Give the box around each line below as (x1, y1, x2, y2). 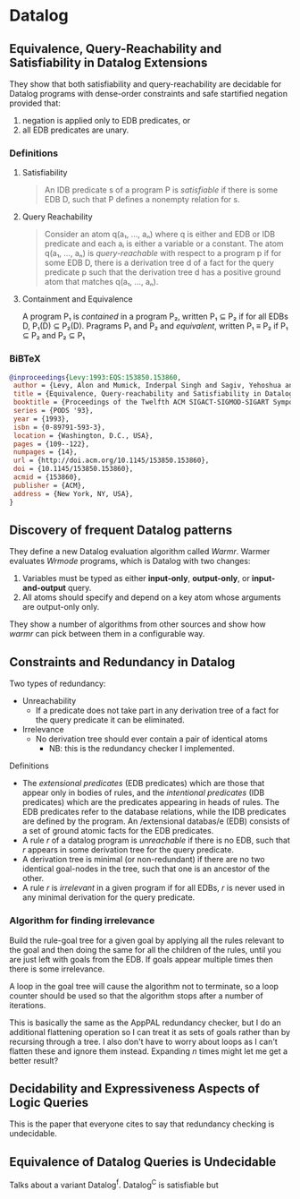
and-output (21, 583, 67, 594)
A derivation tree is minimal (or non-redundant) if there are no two (21, 854, 265, 865)
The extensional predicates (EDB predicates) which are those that (21, 778, 265, 789)
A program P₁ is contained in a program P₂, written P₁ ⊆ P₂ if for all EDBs (21, 311, 288, 322)
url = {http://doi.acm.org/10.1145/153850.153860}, (12, 456, 210, 466)
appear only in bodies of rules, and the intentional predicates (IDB (21, 787, 265, 798)
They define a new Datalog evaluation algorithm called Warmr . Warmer (9, 546, 271, 557)
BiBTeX (9, 353, 42, 365)
